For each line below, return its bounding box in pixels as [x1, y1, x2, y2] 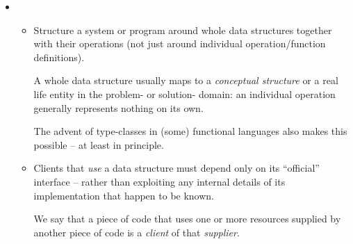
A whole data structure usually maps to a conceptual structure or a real [33, 73, 338, 88]
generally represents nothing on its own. [33, 100, 204, 115]
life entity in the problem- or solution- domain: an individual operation [33, 86, 336, 101]
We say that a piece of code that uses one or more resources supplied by [33, 211, 341, 226]
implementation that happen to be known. [33, 188, 215, 202]
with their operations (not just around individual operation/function [33, 36, 326, 51]
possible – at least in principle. [33, 137, 164, 152]
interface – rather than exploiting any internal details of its [33, 174, 286, 188]
